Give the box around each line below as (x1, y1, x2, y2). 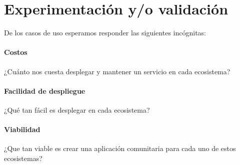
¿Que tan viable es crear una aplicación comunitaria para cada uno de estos (4, 143, 236, 154)
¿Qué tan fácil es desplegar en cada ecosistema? (4, 104, 150, 115)
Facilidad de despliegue (4, 85, 85, 96)
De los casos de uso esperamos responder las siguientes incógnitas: (4, 27, 206, 38)
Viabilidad (4, 124, 40, 135)
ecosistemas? (4, 153, 42, 163)
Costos (4, 47, 27, 57)
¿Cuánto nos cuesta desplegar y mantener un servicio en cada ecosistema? (4, 66, 230, 76)
